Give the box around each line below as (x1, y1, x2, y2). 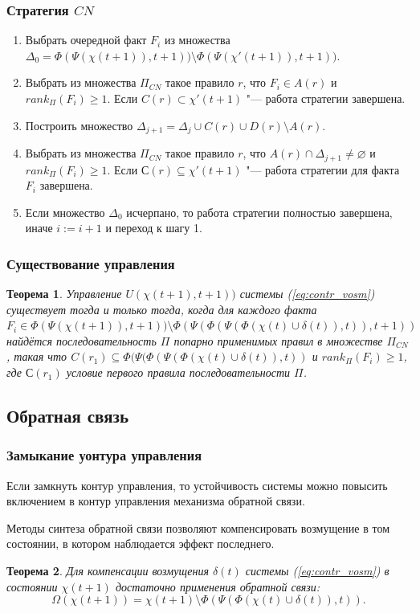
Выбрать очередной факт (25, 31, 147, 48)
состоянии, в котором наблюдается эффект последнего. (6, 535, 275, 552)
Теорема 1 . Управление (6, 285, 122, 302)
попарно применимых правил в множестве (173, 332, 383, 349)
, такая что (6, 348, 67, 365)
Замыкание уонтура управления (6, 445, 202, 465)
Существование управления (6, 253, 175, 273)
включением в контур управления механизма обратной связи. (6, 492, 305, 509)
